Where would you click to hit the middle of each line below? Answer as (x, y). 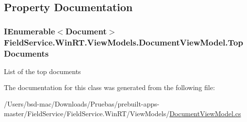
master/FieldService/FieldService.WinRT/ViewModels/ (87, 113)
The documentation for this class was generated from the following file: (109, 87)
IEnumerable (30, 31)
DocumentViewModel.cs (205, 113)
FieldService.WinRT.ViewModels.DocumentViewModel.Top (123, 42)
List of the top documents (42, 71)
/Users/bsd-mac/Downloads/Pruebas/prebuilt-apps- (82, 104)
